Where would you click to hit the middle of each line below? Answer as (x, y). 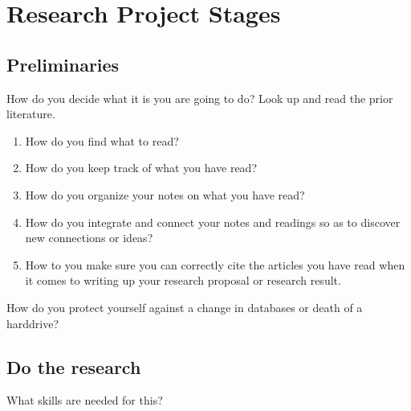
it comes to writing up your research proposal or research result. (183, 280)
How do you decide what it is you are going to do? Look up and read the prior (200, 98)
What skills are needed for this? (85, 400)
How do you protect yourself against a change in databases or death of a (185, 307)
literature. (31, 114)
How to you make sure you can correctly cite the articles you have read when (215, 264)
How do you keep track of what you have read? (141, 168)
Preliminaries (63, 64)
